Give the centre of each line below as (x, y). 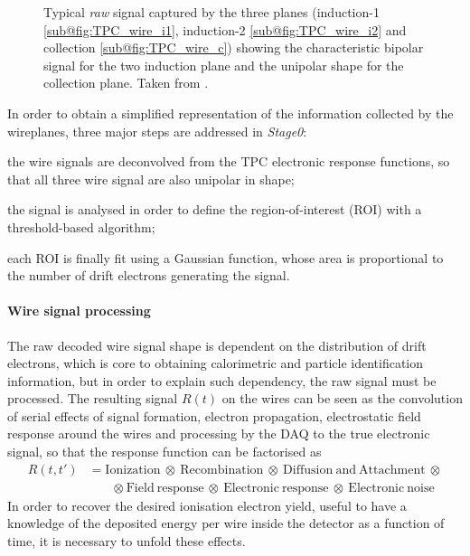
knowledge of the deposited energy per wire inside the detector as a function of (226, 523)
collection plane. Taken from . (126, 83)
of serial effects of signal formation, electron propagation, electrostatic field (214, 415)
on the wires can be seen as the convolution (342, 398)
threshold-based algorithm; (81, 226)
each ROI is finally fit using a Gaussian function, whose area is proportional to (226, 257)
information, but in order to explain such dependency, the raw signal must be (222, 380)
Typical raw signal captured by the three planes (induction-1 (211, 12)
